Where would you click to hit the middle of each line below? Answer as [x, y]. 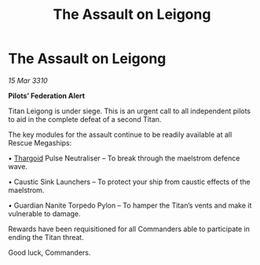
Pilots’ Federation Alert [46, 95]
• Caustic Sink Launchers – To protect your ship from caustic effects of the [129, 182]
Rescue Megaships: [40, 142]
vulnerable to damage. [44, 213]
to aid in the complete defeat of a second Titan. [85, 119]
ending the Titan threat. [46, 237]
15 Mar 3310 [28, 80]
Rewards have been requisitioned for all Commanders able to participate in [129, 229]
